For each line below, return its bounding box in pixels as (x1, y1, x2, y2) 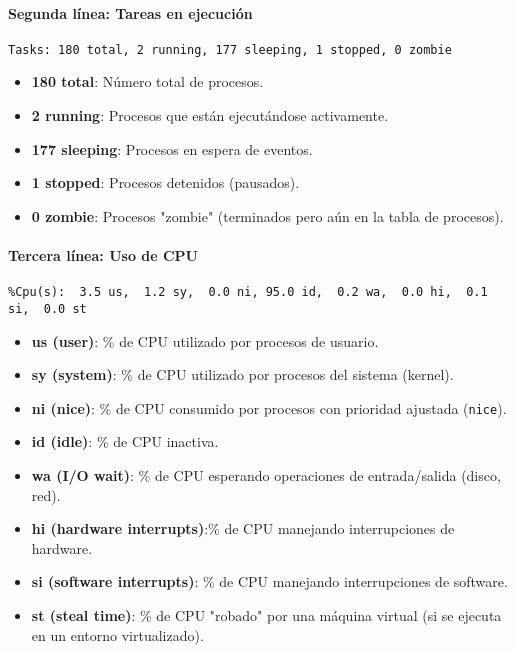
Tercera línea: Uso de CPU (8, 245, 199, 266)
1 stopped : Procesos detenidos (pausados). (31, 172, 300, 193)
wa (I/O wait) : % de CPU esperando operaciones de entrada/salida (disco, (31, 464, 501, 485)
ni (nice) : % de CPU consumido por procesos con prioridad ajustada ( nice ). (31, 397, 507, 418)
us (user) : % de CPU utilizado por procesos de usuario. (31, 330, 379, 351)
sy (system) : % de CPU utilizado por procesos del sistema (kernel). (31, 364, 454, 385)
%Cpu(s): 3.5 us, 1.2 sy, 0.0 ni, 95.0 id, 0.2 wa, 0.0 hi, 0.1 (8, 285, 488, 300)
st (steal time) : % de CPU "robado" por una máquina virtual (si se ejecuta (31, 604, 502, 625)
